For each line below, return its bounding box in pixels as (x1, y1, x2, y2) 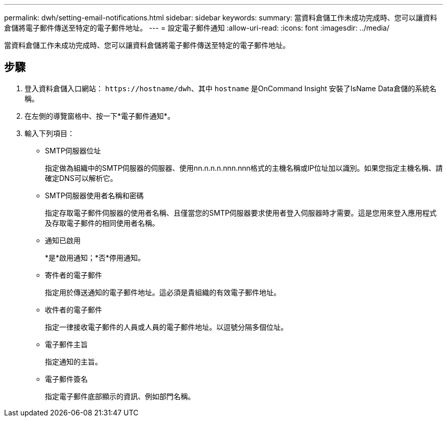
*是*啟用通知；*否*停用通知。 (45, 253, 145, 262)
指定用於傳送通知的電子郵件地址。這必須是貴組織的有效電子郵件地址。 (45, 287, 281, 297)
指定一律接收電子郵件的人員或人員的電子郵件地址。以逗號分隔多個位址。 (45, 322, 288, 331)
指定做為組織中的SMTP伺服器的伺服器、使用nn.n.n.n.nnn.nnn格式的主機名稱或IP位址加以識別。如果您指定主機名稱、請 (45, 163, 443, 172)
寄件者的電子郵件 (45, 270, 102, 279)
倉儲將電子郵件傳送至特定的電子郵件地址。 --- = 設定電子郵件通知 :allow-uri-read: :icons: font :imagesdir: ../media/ (4, 23, 390, 32)
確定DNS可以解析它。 (45, 173, 117, 182)
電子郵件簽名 (45, 374, 88, 383)
